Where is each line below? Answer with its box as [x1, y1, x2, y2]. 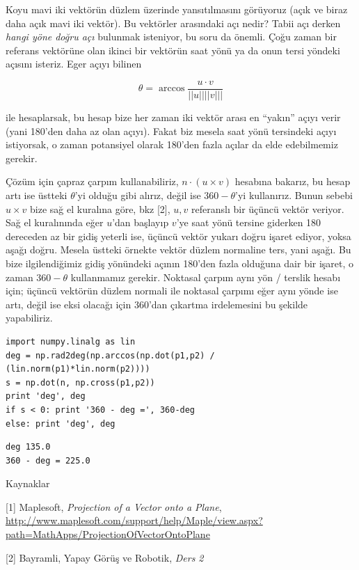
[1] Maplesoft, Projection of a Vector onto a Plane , [6, 499, 222, 514]
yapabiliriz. [6, 310, 53, 325]
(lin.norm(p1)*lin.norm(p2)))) [6, 364, 150, 374]
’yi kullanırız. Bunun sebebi [235, 188, 353, 202]
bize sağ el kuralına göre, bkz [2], [30, 201, 170, 216]
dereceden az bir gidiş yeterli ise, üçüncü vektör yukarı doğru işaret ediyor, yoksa [6, 228, 351, 243]
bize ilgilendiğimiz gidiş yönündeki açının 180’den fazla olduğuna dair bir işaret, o [6, 255, 354, 270]
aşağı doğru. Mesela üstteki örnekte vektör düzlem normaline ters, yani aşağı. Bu [6, 242, 351, 257]
